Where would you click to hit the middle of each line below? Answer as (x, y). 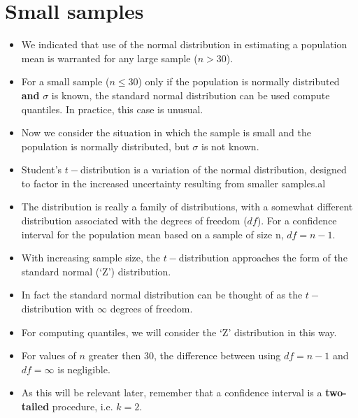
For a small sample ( (65, 81)
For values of (49, 355)
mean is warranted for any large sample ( (109, 58)
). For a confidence (297, 221)
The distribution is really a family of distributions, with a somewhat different (187, 207)
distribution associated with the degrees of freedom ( (134, 221)
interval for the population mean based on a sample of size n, (152, 234)
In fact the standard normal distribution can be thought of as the (162, 295)
